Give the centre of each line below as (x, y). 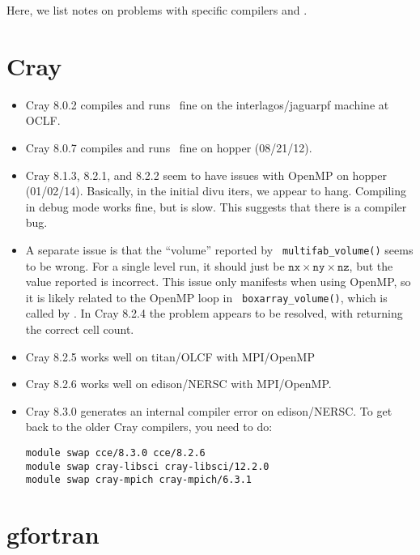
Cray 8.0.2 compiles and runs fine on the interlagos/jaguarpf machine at (207, 104)
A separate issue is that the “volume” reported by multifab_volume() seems (219, 249)
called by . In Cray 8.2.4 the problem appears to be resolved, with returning (214, 313)
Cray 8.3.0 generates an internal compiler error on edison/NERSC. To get (209, 410)
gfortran (53, 534)
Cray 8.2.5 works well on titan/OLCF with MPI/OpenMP (170, 356)
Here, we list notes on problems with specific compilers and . (157, 10)
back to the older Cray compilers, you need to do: (149, 427)
